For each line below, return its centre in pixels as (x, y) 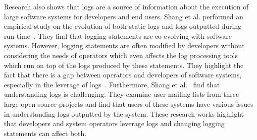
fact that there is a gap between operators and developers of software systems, (123, 75)
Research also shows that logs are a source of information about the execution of (126, 6)
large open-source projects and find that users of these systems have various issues (129, 104)
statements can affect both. (45, 133)
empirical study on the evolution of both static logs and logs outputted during (123, 26)
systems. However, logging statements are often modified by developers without (124, 45)
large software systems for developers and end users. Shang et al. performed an (124, 16)
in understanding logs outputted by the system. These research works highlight (124, 113)
